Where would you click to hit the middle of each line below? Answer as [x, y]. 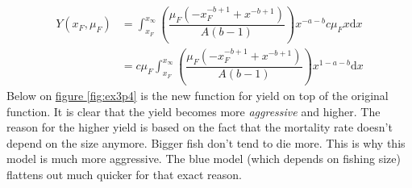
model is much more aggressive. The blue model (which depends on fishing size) [204, 159]
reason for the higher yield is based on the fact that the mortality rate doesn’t [200, 127]
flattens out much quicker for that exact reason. [124, 174]
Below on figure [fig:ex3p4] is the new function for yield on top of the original [198, 95]
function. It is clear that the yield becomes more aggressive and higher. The [194, 111]
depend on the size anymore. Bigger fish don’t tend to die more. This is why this [206, 142]
